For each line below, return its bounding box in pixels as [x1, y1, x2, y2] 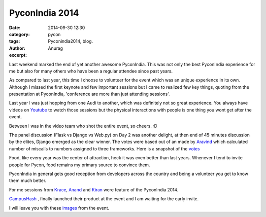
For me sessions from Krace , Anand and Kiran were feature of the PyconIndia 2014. [9, 186, 179, 192]
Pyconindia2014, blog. [48, 38, 93, 44]
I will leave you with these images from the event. [9, 205, 109, 211]
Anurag [48, 45, 63, 51]
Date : [9, 25, 21, 31]
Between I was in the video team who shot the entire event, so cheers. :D [9, 123, 158, 129]
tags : [9, 38, 20, 44]
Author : [9, 45, 26, 51]
